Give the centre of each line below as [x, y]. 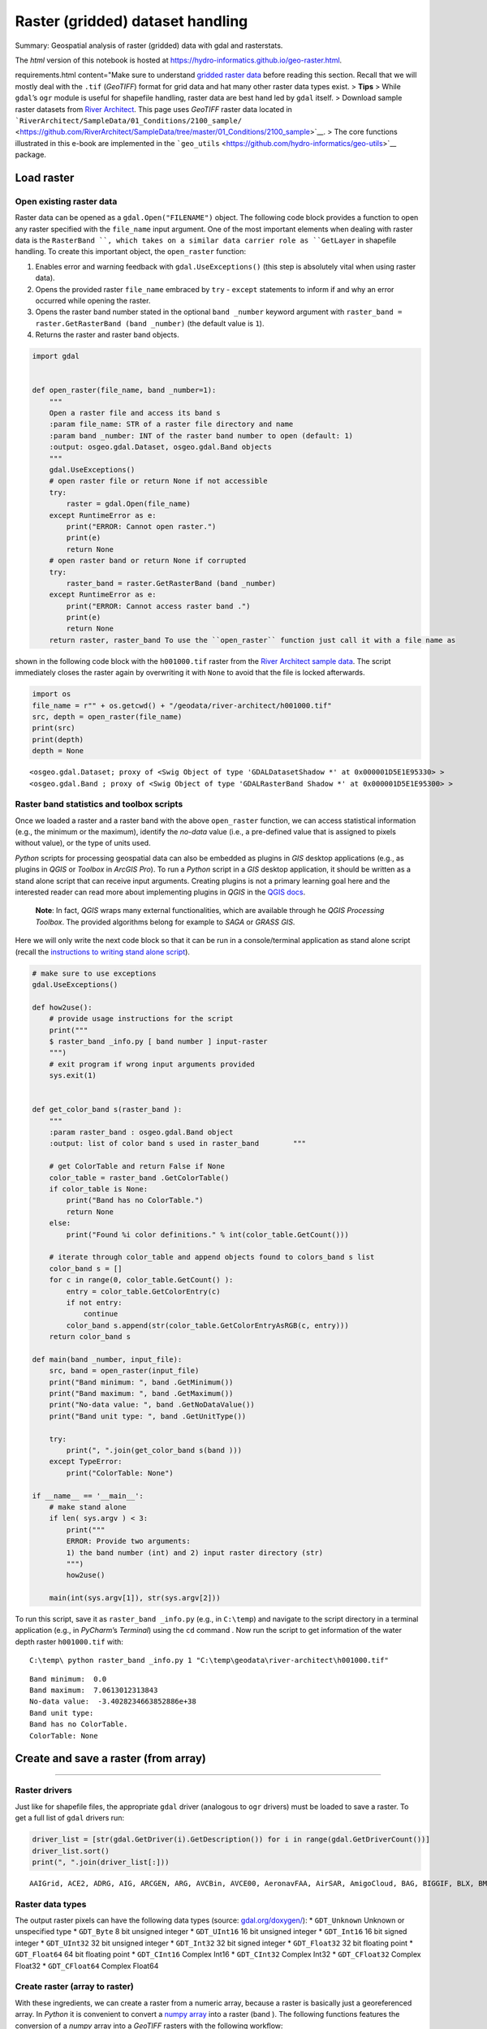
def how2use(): [62, 1007]
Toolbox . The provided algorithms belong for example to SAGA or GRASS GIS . [165, 922]
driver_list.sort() [71, 1851]
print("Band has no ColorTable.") [135, 1200]
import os [52, 694]
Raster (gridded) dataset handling [131, 21]
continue [101, 1314]
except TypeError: [86, 1462]
